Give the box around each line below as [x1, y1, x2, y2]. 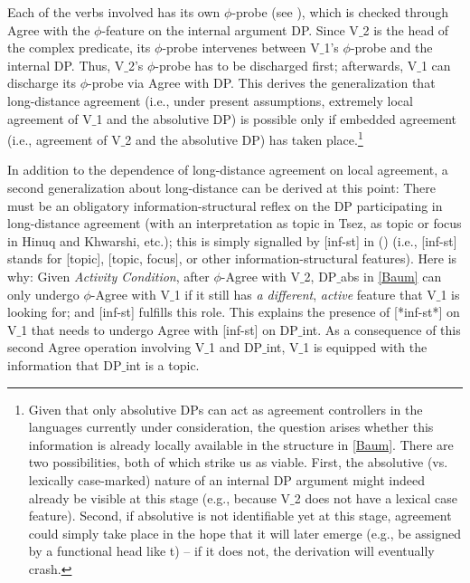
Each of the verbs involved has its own [7, 3, 221, 21]
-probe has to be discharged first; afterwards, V [155, 55, 418, 74]
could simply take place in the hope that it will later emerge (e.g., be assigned [28, 523, 462, 542]
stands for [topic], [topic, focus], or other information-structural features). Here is [7, 249, 457, 268]
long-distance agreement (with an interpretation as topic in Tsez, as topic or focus [7, 214, 462, 233]
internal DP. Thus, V [7, 55, 125, 74]
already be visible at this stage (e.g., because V [28, 488, 291, 507]
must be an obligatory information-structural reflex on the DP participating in [7, 196, 443, 215]
